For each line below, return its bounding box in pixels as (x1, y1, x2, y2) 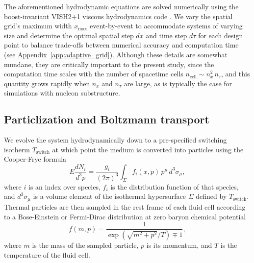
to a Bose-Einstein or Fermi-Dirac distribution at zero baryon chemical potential (4, 211, 246, 221)
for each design (198, 30, 243, 40)
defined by (196, 191, 227, 201)
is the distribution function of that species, (110, 181, 239, 191)
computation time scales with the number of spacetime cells (4, 69, 183, 79)
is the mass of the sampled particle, (32, 240, 139, 250)
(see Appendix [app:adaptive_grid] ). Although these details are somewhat (4, 49, 228, 59)
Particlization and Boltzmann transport (4, 112, 209, 127)
